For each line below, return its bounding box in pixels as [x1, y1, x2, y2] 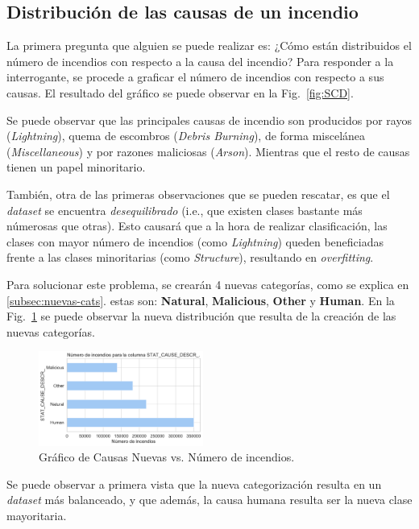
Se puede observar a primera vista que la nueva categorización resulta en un [6, 475, 382, 492]
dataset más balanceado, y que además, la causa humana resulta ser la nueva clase [6, 491, 413, 508]
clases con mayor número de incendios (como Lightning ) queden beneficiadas [6, 233, 384, 250]
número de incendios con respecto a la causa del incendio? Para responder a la [6, 52, 394, 69]
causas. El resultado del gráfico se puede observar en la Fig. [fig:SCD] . [6, 84, 354, 101]
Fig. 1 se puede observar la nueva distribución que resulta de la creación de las [6, 308, 396, 324]
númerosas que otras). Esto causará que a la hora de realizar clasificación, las [6, 217, 388, 234]
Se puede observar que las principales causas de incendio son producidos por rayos [6, 111, 412, 128]
